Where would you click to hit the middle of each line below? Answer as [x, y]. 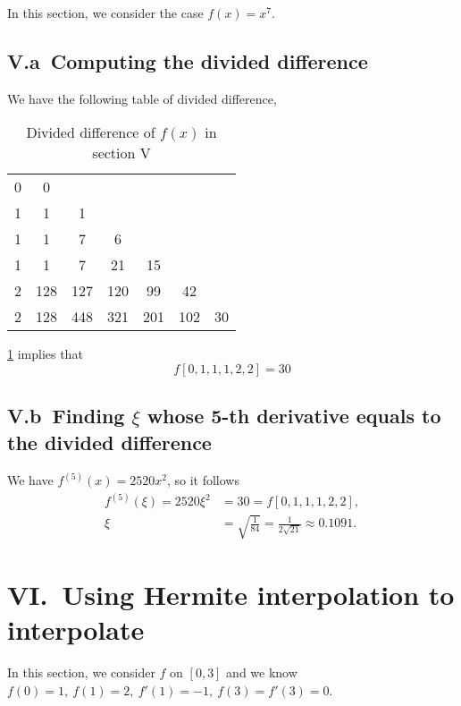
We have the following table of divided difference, [142, 98]
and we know [262, 672]
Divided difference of [91, 132]
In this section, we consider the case [105, 13]
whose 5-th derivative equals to [294, 416]
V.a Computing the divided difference [188, 60]
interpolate [76, 629]
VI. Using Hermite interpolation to [231, 594]
